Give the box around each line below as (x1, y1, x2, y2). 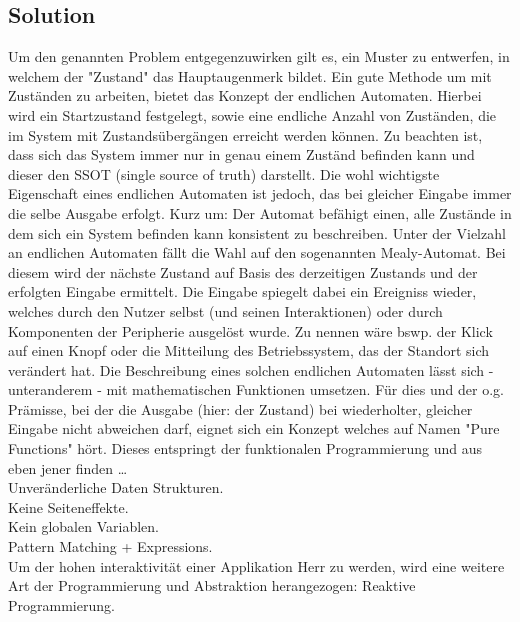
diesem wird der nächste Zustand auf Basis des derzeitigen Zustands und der (8, 261, 478, 282)
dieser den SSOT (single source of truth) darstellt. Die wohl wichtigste (8, 163, 440, 184)
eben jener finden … (8, 457, 128, 478)
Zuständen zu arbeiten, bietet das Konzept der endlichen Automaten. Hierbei (8, 85, 482, 106)
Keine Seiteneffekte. (8, 496, 129, 517)
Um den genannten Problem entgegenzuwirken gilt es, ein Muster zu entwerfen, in (8, 46, 510, 67)
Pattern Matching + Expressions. (8, 536, 213, 557)
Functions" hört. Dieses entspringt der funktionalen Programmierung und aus (8, 438, 482, 459)
